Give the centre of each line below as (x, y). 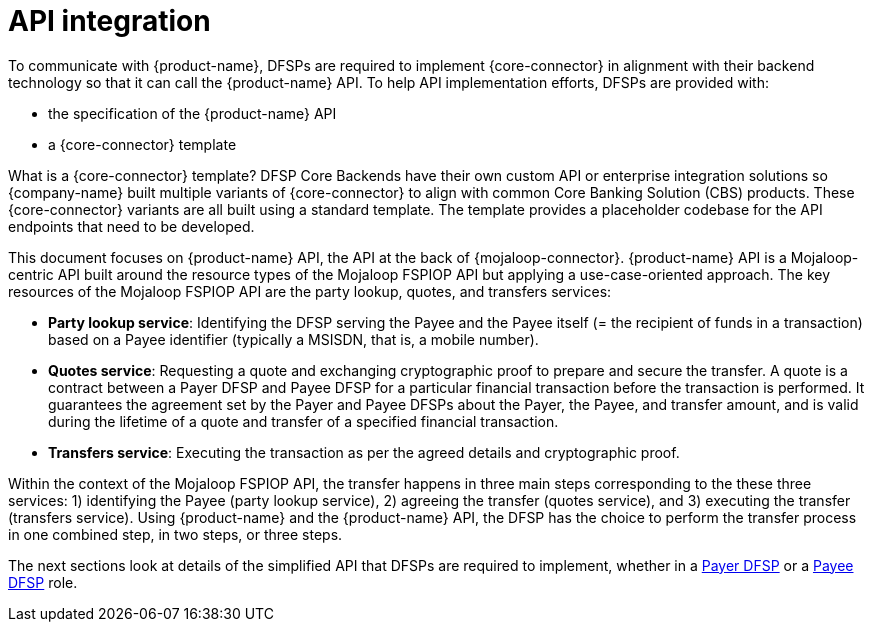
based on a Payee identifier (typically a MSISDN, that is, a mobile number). (293, 339)
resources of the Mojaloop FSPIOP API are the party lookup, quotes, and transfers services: (310, 291)
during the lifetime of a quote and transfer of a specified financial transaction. (303, 421)
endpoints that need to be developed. (131, 226)
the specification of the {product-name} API (192, 113)
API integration (109, 21)
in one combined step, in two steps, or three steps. (175, 534)
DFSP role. (43, 582)
